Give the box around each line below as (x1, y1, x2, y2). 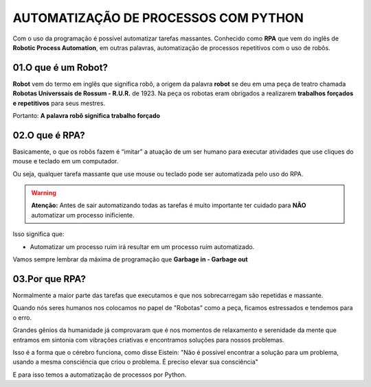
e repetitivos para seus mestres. (12, 99, 106, 107)
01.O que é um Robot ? (12, 62, 108, 73)
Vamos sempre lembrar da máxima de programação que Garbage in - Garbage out (12, 255, 248, 263)
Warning (31, 189, 56, 197)
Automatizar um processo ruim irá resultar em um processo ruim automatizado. (30, 242, 255, 250)
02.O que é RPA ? (12, 129, 85, 141)
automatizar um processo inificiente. (31, 211, 135, 219)
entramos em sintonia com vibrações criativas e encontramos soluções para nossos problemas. (12, 336, 284, 344)
